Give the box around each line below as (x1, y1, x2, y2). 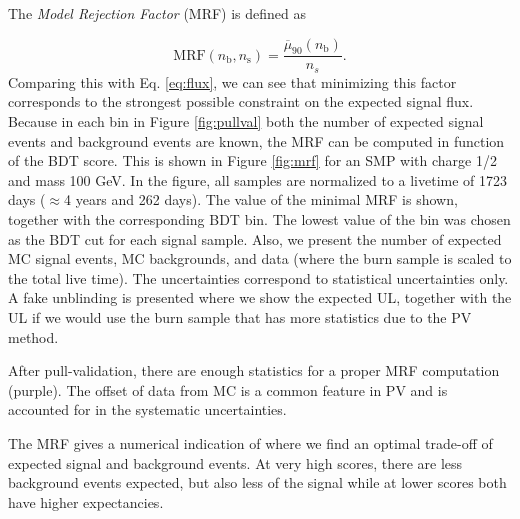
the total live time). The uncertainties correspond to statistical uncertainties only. (8, 267, 509, 288)
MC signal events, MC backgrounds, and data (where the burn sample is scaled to (8, 248, 512, 269)
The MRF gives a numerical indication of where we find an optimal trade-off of (8, 432, 493, 453)
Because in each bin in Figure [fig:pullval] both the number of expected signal (8, 111, 484, 132)
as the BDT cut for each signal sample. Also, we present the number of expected (8, 228, 502, 249)
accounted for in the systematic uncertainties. (8, 399, 287, 420)
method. (8, 326, 59, 347)
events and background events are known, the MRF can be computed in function (8, 130, 505, 151)
